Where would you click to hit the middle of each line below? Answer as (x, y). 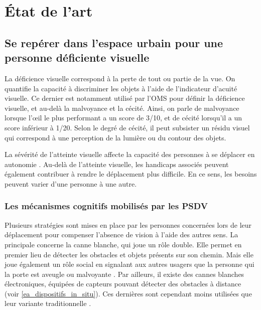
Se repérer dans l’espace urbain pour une (114, 42)
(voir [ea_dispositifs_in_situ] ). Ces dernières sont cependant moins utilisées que (128, 293)
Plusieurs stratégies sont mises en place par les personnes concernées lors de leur (128, 224)
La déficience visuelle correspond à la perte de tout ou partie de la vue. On (120, 78)
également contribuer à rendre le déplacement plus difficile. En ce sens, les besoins (131, 174)
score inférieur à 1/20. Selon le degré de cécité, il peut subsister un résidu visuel (127, 127)
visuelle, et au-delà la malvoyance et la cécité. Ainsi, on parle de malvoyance (122, 108)
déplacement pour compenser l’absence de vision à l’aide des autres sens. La (121, 235)
